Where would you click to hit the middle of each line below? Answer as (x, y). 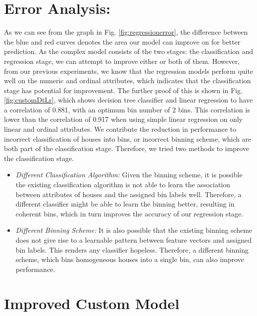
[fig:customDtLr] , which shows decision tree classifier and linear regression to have (128, 100)
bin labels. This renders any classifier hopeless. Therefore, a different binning (132, 249)
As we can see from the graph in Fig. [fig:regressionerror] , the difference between (126, 32)
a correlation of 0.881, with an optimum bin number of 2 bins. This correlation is (127, 109)
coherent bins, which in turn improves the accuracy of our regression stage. (129, 213)
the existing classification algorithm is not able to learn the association (123, 184)
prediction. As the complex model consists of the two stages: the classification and (129, 51)
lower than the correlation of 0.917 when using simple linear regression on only (123, 119)
